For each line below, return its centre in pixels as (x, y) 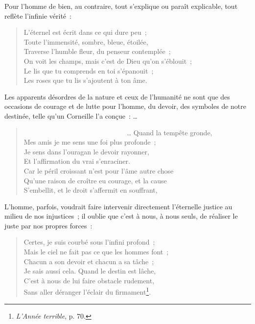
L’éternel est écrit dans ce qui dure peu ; (85, 32)
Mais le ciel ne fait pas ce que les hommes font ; (96, 252)
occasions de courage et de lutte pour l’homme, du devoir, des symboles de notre (126, 106)
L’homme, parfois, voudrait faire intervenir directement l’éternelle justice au (118, 206)
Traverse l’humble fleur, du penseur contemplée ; (97, 51)
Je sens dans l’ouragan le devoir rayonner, (86, 151)
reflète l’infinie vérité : (38, 15)
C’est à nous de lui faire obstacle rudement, (89, 280)
